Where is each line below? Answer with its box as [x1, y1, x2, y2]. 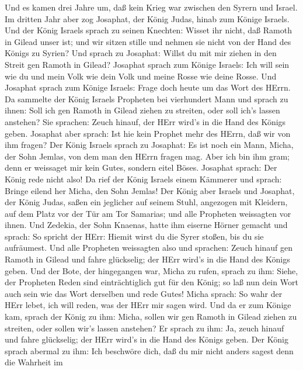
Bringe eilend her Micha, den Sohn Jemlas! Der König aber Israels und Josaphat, [5, 184, 295, 196]
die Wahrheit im [5, 356, 63, 368]
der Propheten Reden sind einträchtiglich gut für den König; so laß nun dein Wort [5, 276, 298, 288]
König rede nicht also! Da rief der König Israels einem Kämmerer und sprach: [5, 172, 282, 185]
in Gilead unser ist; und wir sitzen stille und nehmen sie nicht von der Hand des [5, 35, 291, 47]
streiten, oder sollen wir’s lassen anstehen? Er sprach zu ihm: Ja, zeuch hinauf [5, 321, 284, 334]
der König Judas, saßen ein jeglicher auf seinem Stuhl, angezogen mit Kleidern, [5, 196, 288, 208]
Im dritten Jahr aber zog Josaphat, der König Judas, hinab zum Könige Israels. [5, 12, 290, 25]
